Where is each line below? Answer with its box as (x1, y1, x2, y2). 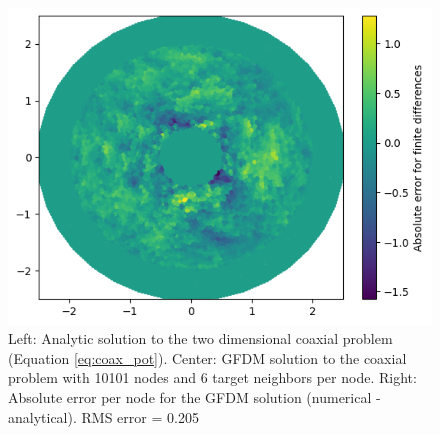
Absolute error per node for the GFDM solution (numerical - (8, 387, 381, 408)
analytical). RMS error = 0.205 (8, 406, 199, 427)
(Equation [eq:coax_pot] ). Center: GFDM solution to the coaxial (8, 347, 407, 368)
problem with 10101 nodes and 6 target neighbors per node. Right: (8, 367, 417, 388)
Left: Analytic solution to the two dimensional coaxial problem (8, 328, 393, 349)
